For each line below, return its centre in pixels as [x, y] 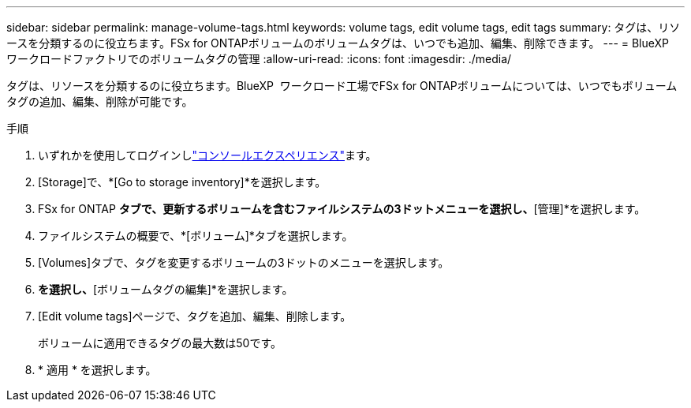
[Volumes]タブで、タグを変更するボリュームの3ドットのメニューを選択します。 [244, 262]
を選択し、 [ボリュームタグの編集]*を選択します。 [166, 289]
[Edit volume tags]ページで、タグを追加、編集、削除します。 [195, 316]
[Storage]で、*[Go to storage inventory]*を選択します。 [182, 182]
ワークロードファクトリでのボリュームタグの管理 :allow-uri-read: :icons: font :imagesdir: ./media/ [259, 59]
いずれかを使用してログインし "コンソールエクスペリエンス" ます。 [207, 155]
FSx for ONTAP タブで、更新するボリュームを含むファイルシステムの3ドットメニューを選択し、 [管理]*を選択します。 [342, 209]
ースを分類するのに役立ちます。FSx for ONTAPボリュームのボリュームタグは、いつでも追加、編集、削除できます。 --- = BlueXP [338, 43]
